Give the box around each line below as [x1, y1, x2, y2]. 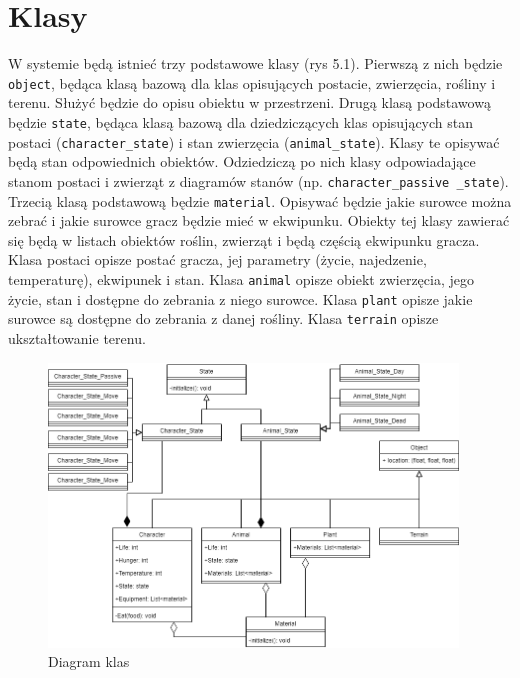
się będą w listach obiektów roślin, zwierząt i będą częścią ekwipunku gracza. [8, 229, 480, 250]
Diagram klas [48, 651, 130, 672]
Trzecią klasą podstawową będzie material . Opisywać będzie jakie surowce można [8, 190, 512, 211]
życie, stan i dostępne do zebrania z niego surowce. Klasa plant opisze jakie [8, 288, 473, 309]
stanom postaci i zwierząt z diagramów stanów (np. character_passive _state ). [8, 170, 509, 191]
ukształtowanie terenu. [8, 327, 146, 348]
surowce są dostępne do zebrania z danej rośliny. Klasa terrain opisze [8, 308, 439, 329]
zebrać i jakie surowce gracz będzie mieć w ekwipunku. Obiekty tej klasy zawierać [8, 210, 510, 231]
